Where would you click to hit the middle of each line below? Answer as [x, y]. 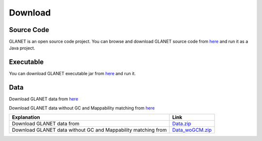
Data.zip [182, 124]
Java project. [22, 48]
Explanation [26, 117]
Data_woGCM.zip [192, 130]
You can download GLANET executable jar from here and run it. [72, 74]
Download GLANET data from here [44, 99]
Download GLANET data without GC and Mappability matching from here [82, 108]
